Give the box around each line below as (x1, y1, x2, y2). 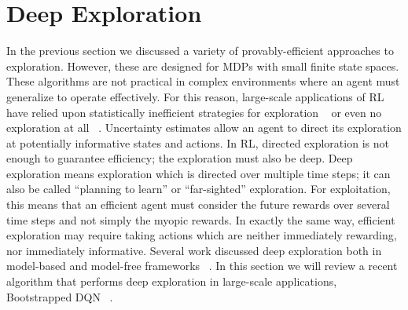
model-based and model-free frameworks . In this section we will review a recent (6, 257, 398, 274)
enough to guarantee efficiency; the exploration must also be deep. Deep (6, 150, 353, 166)
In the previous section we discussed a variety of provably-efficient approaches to (6, 42, 394, 59)
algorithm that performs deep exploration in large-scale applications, (6, 273, 337, 290)
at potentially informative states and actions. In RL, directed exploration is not (6, 134, 389, 151)
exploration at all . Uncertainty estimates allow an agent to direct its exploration (6, 119, 402, 136)
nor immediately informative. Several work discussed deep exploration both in (6, 242, 382, 258)
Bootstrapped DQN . (6, 288, 113, 305)
